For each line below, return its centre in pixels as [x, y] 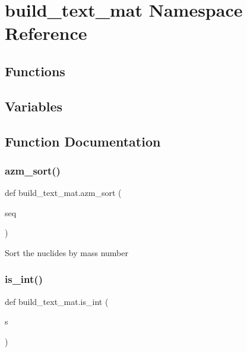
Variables [34, 106]
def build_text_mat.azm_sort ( [63, 193]
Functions [35, 71]
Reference [46, 33]
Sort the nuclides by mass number [66, 252]
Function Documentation [83, 141]
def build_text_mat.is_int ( [57, 301]
